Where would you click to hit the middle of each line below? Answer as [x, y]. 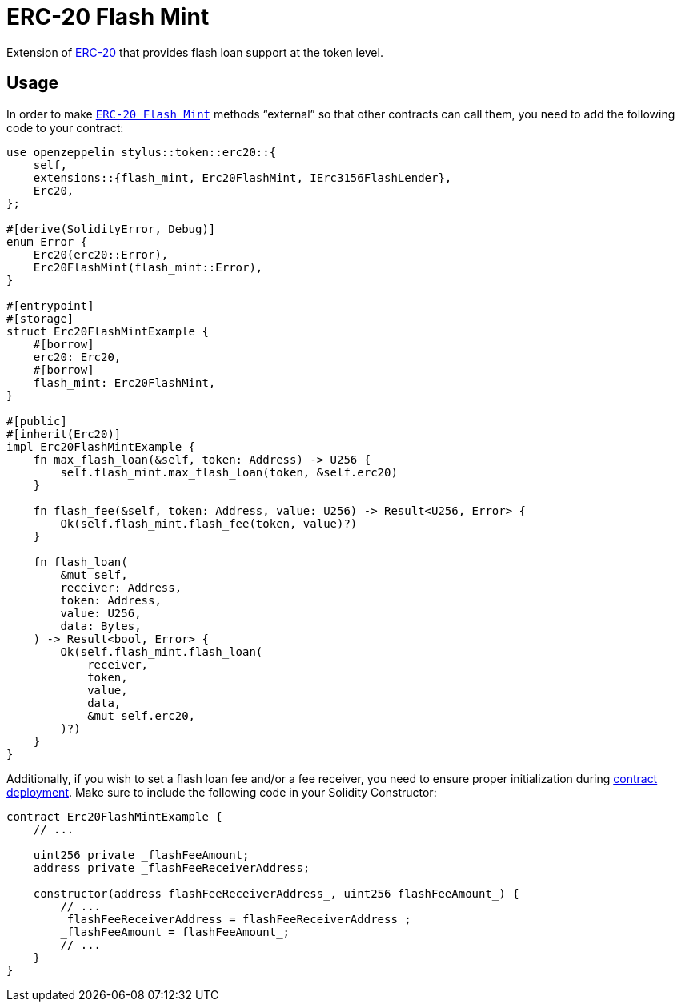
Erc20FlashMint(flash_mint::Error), [148, 267]
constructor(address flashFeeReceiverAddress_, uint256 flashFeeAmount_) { [276, 893]
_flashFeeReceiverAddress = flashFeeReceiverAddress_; [236, 919]
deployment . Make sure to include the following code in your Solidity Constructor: [222, 792]
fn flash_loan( [80, 562]
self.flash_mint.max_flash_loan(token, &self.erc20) [229, 472]
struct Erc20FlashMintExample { [108, 331]
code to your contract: [65, 127]
